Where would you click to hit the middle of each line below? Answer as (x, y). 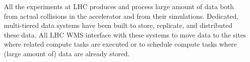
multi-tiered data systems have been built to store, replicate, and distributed (118, 25)
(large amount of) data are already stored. (67, 53)
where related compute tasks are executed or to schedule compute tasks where (120, 44)
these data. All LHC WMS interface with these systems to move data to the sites (125, 34)
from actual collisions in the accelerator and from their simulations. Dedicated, (121, 16)
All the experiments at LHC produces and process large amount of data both (119, 6)
